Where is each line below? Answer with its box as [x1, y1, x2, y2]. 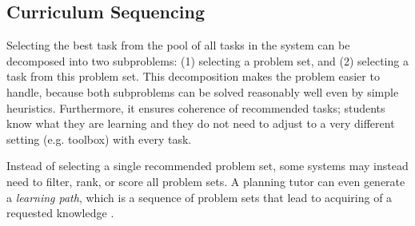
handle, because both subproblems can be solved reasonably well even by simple [6, 83, 399, 100]
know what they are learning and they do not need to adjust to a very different [6, 115, 395, 132]
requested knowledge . [6, 204, 114, 221]
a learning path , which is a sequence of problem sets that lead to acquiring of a [6, 188, 393, 205]
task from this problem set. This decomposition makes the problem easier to [6, 68, 380, 85]
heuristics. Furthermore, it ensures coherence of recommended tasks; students [6, 99, 385, 116]
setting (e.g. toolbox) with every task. [6, 130, 192, 147]
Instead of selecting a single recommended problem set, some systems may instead [6, 157, 409, 174]
